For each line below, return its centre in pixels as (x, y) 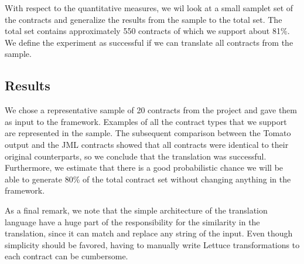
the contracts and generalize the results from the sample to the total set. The (144, 19)
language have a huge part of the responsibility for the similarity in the (132, 221)
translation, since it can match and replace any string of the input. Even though (149, 233)
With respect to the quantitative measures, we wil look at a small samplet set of (149, 8)
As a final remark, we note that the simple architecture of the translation (136, 210)
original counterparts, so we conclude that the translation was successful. (136, 156)
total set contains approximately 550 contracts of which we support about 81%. (147, 31)
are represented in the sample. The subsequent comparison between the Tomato (148, 133)
